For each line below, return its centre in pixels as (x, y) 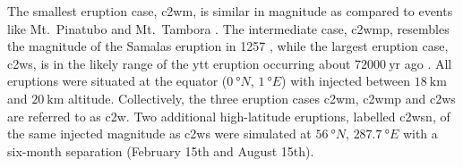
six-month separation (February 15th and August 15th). (161, 150)
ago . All (428, 63)
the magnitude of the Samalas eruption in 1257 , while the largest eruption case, (228, 46)
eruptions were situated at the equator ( (117, 81)
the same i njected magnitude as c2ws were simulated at (159, 134)
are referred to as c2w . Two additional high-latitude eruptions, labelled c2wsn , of (229, 116)
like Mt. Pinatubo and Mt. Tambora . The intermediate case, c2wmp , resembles (228, 28)
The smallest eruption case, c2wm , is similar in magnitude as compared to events (230, 11)
